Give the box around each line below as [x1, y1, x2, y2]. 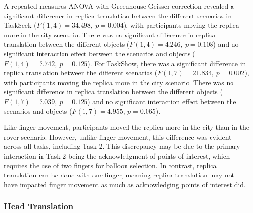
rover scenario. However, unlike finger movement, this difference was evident [4, 131, 232, 142]
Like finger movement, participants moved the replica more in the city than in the [4, 122, 250, 132]
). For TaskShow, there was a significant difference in [87, 58, 246, 68]
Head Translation [4, 200, 74, 212]
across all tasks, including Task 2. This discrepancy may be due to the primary [4, 141, 240, 151]
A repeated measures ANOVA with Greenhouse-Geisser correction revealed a [4, 1, 234, 11]
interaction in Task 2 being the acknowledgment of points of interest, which [4, 150, 230, 160]
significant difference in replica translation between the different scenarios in [4, 10, 232, 20]
